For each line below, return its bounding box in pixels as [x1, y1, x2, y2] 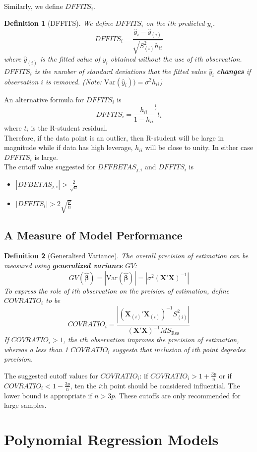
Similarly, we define [4, 1, 63, 11]
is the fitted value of [40, 53, 100, 64]
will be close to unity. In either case [145, 142, 254, 152]
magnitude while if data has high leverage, [4, 142, 133, 152]
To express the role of [4, 285, 69, 296]
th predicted [170, 17, 205, 28]
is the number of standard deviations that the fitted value [34, 66, 206, 76]
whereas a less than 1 [4, 344, 68, 354]
